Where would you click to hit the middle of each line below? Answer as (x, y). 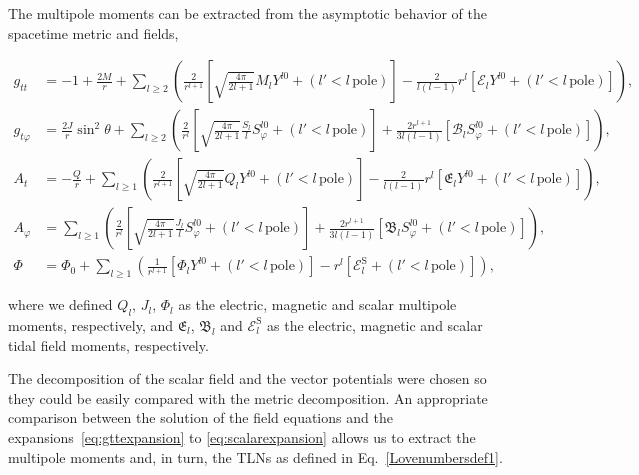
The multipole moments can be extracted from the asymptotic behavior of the (247, 13)
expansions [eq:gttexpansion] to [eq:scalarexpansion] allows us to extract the (242, 436)
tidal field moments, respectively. (108, 344)
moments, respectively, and (91, 324)
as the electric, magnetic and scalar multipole (317, 304)
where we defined (60, 304)
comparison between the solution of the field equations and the (200, 417)
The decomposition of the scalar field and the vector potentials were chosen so (247, 378)
